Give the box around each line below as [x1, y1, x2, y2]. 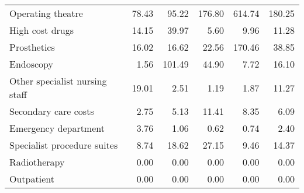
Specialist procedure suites [9, 138, 118, 152]
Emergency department [9, 121, 105, 135]
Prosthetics [9, 40, 55, 54]
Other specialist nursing [9, 74, 107, 87]
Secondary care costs [9, 104, 94, 118]
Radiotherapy [9, 155, 65, 169]
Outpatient [9, 172, 54, 185]
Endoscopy [9, 57, 53, 71]
